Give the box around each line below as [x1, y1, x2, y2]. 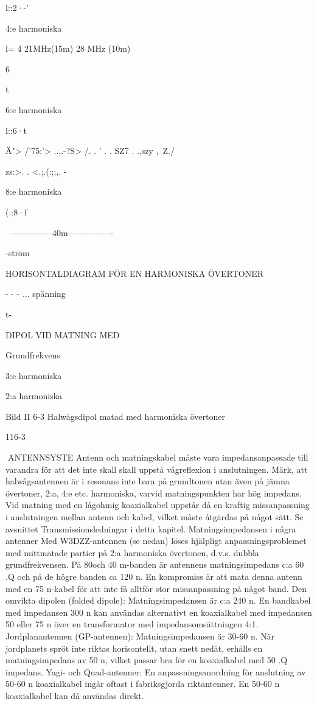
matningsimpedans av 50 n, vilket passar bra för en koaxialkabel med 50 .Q [5, 653, 288, 666]
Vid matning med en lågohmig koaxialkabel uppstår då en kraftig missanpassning [5, 498, 310, 511]
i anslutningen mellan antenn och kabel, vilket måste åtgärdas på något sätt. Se [5, 511, 304, 523]
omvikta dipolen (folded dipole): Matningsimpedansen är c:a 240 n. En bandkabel [5, 594, 311, 607]
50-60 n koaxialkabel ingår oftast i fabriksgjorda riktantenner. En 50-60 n [5, 677, 280, 690]
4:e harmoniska [5, 21, 62, 34]
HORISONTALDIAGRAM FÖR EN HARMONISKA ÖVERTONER [5, 267, 264, 279]
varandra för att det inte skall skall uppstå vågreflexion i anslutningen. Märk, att [5, 462, 308, 475]
